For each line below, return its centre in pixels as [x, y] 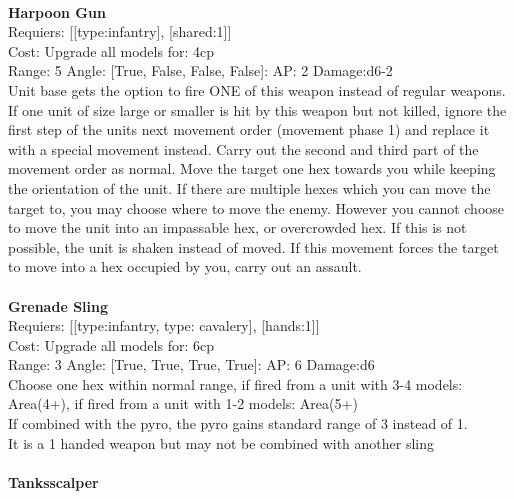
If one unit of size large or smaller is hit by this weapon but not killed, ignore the [257, 109]
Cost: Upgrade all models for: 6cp [111, 344]
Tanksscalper [53, 481]
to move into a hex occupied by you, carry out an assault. [185, 266]
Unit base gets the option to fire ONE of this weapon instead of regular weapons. [257, 89]
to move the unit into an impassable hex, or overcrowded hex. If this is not [237, 227]
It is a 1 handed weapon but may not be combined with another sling [221, 442]
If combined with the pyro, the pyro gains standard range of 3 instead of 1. [238, 423]
